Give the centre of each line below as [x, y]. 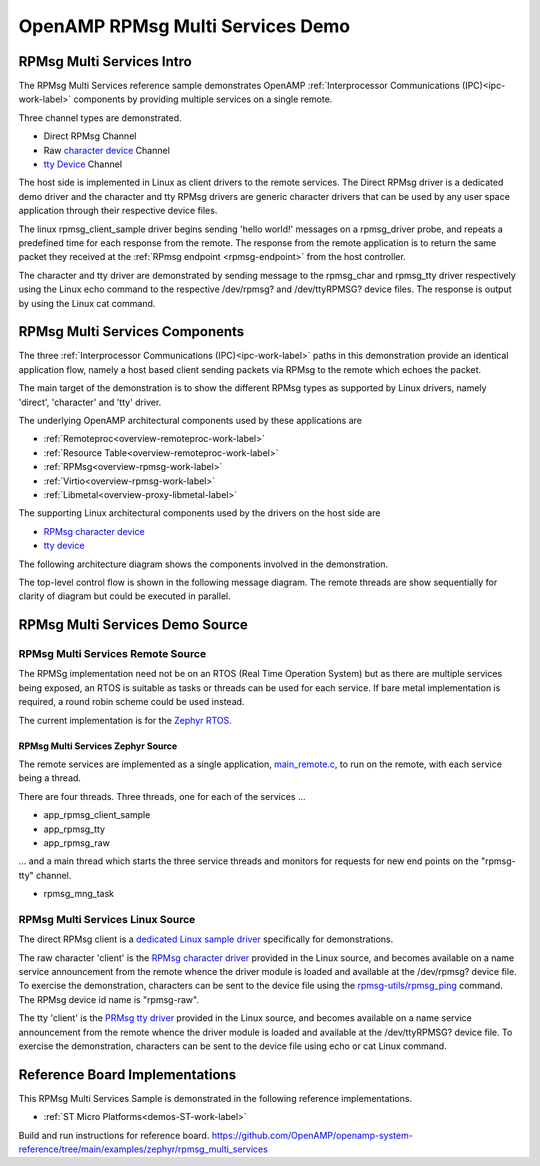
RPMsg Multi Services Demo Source [133, 625]
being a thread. [50, 778]
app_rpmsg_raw [76, 842]
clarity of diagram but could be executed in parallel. [124, 596]
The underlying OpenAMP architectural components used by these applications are [190, 420]
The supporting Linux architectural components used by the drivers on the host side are [199, 513]
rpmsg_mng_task [79, 894]
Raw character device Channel [106, 150]
